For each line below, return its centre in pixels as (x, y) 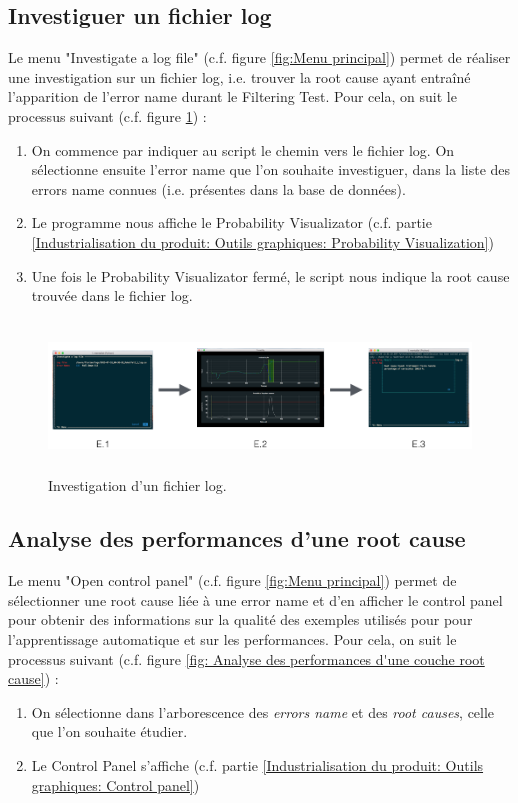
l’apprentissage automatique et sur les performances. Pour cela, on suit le (232, 639)
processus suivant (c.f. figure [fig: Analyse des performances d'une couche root (246, 658)
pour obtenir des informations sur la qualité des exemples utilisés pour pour (240, 619)
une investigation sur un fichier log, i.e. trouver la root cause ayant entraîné (239, 76)
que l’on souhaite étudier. (109, 731)
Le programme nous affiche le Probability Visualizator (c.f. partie (231, 222)
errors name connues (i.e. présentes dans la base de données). (218, 188)
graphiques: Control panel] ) (115, 784)
